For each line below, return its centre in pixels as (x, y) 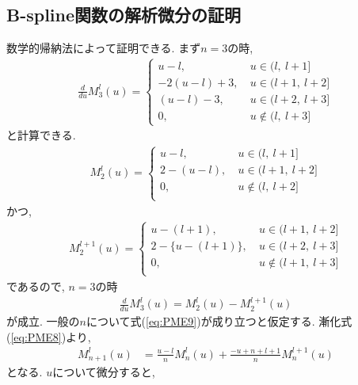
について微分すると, (104, 372)
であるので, (36, 286)
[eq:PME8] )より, (51, 336)
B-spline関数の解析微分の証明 (124, 15)
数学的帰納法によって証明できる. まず (104, 48)
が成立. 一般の (43, 321)
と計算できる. (41, 135)
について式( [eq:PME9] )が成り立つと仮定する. (200, 321)
